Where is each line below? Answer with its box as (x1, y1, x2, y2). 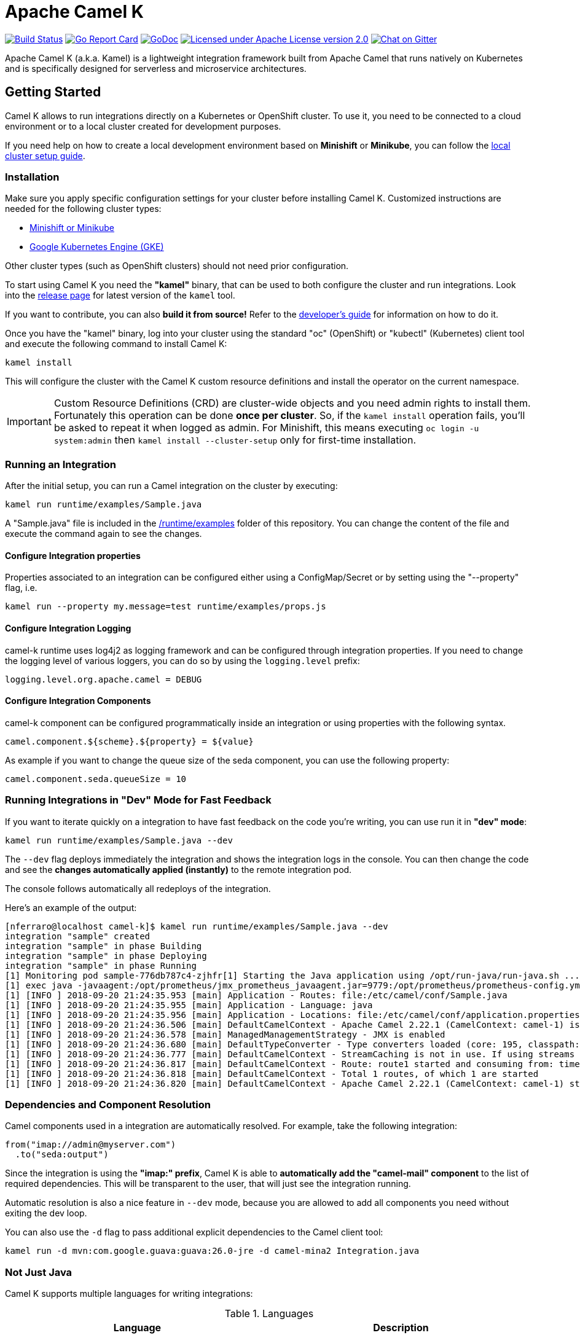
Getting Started (5, 84, 101, 100)
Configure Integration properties (5, 550, 141, 561)
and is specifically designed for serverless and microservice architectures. (5, 63, 307, 74)
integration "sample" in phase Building (5, 941, 202, 951)
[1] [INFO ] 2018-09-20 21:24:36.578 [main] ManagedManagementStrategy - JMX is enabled (5, 1029, 445, 1039)
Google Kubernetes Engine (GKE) (29, 241, 164, 252)
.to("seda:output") (15, 1149, 109, 1160)
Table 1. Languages (224, 1307, 314, 1320)
